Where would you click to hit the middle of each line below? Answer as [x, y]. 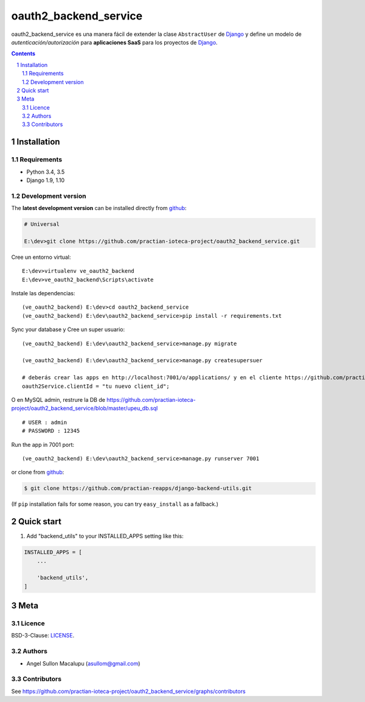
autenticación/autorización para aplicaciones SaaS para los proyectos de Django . [114, 42]
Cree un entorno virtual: [41, 257]
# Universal [42, 224]
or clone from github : [38, 472]
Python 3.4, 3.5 [46, 172]
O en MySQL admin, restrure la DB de [58, 399]
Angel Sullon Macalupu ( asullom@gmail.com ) [83, 663]
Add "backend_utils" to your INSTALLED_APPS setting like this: [105, 536]
